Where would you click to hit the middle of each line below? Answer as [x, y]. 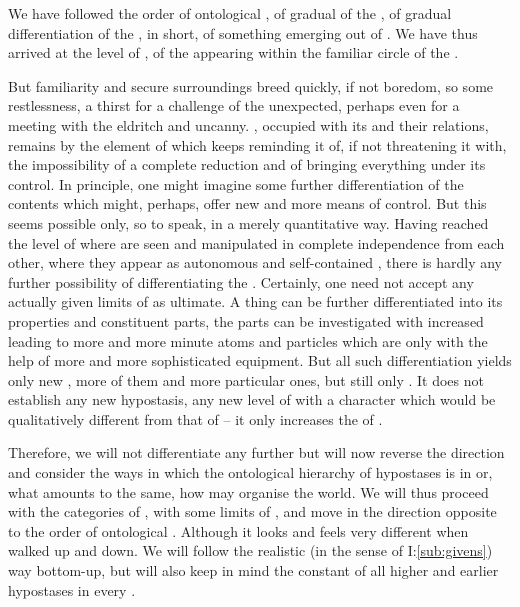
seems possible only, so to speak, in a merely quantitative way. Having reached [248, 222]
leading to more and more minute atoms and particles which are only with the [248, 340]
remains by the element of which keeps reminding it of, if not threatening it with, [257, 144]
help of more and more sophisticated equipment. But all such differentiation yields [260, 360]
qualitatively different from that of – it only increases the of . [195, 418]
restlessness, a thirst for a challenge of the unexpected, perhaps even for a [234, 105]
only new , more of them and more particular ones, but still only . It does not [246, 379]
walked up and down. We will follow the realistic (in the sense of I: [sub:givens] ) [250, 550]
